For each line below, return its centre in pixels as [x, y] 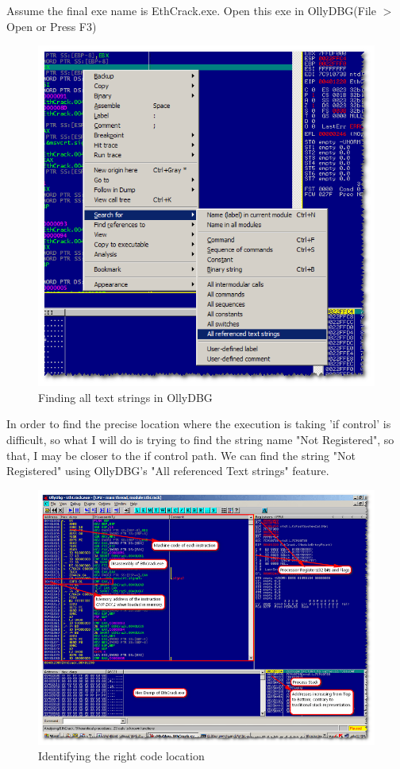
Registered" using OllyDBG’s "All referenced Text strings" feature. [168, 471]
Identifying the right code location [121, 756]
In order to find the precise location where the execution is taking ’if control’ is [199, 424]
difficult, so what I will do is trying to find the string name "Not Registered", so [200, 440]
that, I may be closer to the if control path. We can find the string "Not [181, 455]
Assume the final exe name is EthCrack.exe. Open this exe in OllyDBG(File [191, 10]
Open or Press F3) [52, 26]
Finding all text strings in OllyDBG [125, 397]
